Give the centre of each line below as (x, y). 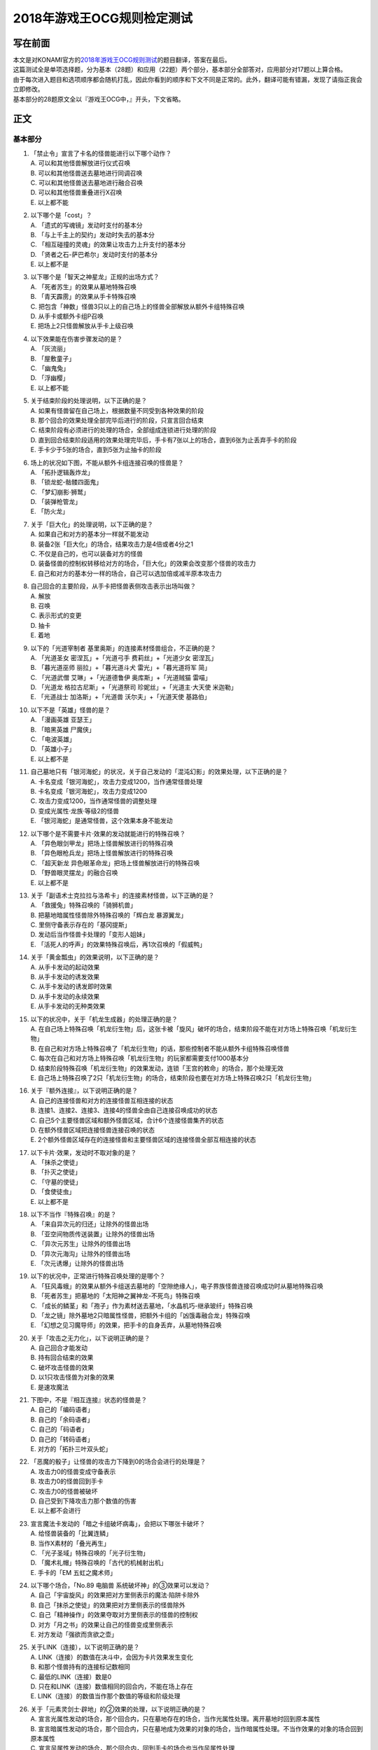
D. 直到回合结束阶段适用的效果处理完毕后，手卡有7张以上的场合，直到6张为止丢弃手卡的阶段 (164, 440)
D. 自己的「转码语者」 (62, 1439)
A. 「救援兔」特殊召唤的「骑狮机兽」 (83, 905)
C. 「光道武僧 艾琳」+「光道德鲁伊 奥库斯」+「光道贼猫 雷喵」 (121, 677)
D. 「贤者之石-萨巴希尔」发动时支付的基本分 (94, 254)
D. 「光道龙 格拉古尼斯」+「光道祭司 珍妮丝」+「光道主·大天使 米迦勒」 (134, 687)
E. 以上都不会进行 (56, 1511)
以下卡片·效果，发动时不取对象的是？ (84, 1152)
